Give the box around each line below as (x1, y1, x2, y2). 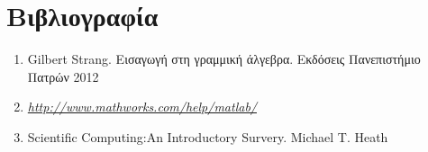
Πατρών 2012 (27, 67, 99, 85)
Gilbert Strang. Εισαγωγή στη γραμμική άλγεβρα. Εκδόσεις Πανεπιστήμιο (27, 49, 421, 68)
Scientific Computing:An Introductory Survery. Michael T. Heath (27, 127, 388, 146)
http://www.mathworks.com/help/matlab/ (27, 97, 257, 116)
